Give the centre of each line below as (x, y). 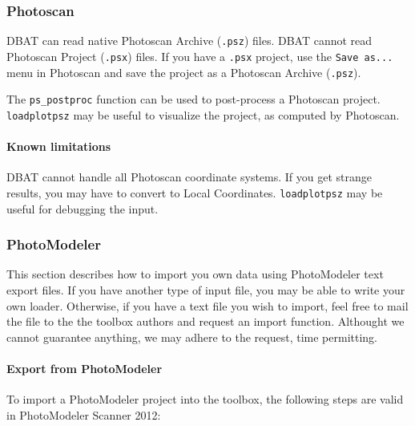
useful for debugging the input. (83, 208)
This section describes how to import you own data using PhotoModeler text (195, 274)
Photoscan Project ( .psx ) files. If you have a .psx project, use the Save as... (200, 56)
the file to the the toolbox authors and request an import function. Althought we (205, 321)
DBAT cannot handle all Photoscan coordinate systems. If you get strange (189, 177)
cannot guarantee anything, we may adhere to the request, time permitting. (192, 337)
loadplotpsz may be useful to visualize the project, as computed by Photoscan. (203, 114)
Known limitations (59, 146)
